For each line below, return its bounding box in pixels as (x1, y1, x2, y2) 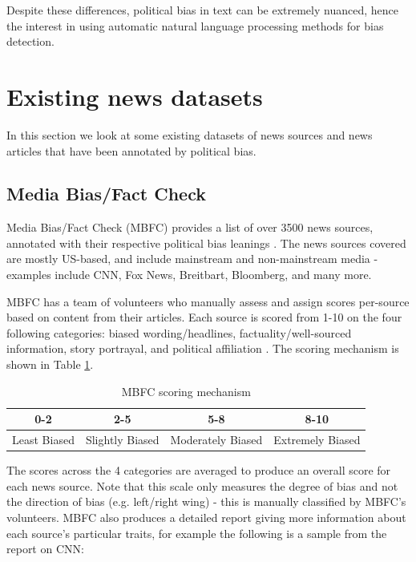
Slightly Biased (85, 431, 160, 448)
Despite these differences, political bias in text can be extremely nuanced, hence (6, 2, 398, 18)
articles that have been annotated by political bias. (6, 142, 256, 159)
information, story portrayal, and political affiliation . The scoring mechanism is (6, 340, 399, 357)
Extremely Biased (273, 431, 361, 448)
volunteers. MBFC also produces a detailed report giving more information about (6, 508, 406, 525)
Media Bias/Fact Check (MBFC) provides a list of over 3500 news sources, (6, 219, 374, 236)
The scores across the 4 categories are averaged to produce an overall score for (6, 462, 391, 479)
